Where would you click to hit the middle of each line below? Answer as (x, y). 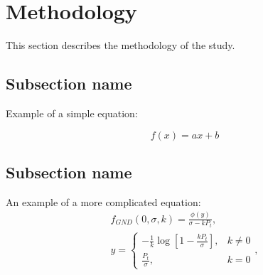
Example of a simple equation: (72, 113)
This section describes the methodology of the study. (120, 45)
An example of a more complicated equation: (103, 201)
